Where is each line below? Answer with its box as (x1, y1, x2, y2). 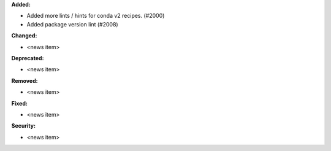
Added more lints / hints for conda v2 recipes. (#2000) (26, 12, 165, 20)
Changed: (11, 32, 37, 39)
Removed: (11, 77, 38, 84)
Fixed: (11, 99, 28, 107)
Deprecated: (11, 54, 44, 61)
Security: (11, 122, 36, 130)
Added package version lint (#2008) (26, 20, 119, 28)
